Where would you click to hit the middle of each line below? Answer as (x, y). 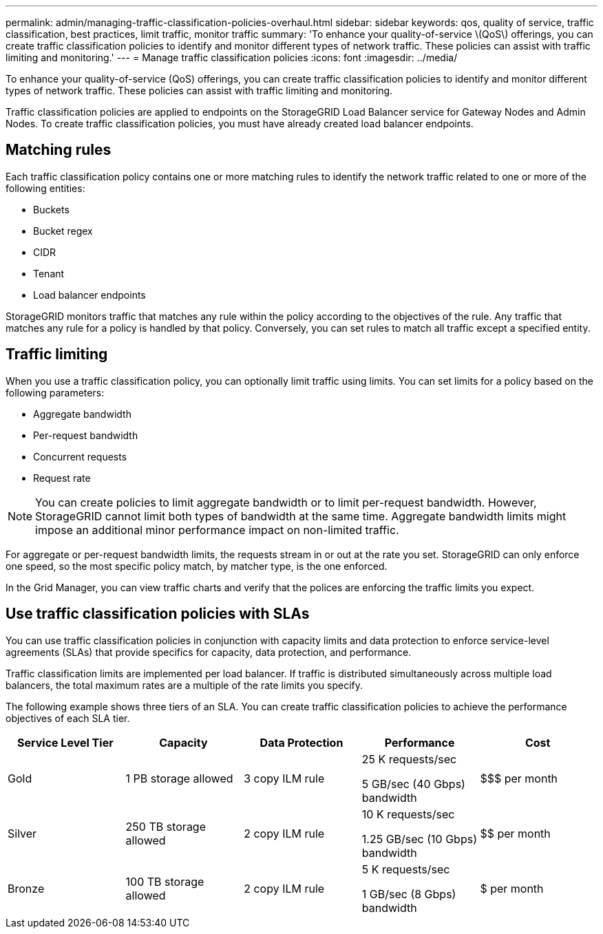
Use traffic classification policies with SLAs (158, 614)
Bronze (26, 888)
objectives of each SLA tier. (68, 718)
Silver (22, 833)
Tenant (49, 273)
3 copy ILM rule (284, 778)
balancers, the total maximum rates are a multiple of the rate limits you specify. (184, 685)
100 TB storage (165, 881)
